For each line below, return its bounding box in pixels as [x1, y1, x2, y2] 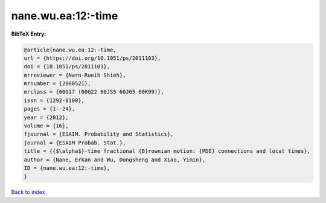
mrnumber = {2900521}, [24, 80, 91, 87]
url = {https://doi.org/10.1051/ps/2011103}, [24, 54, 161, 62]
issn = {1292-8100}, [24, 97, 85, 104]
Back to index [11, 188, 45, 196]
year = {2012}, [24, 114, 69, 121]
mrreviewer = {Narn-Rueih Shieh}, [24, 71, 126, 79]
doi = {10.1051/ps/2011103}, [24, 63, 110, 70]
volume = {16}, [24, 123, 69, 129]
